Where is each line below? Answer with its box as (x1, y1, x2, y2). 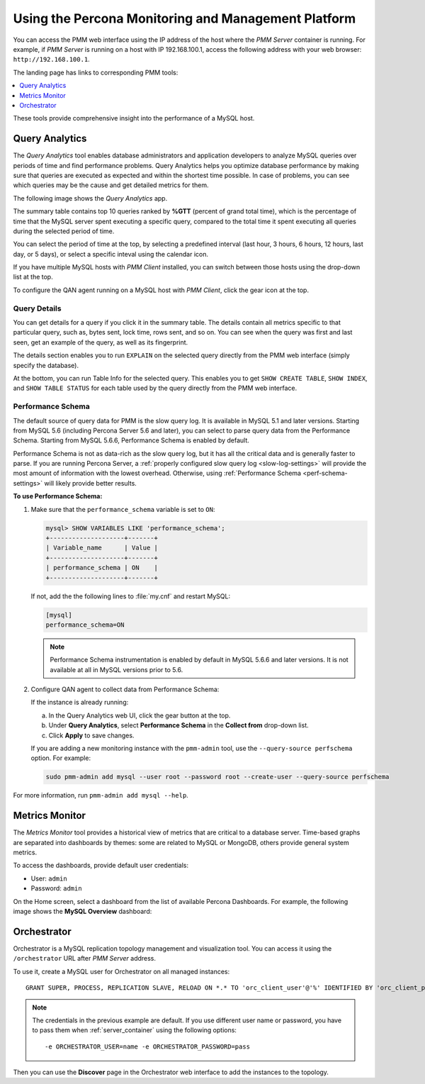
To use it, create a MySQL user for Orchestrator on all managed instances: (13, 967, 230, 976)
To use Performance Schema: (13, 492, 103, 501)
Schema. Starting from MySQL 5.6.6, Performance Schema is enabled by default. (13, 436, 249, 445)
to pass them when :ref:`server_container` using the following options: (32, 1026, 237, 1034)
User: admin (30, 874, 67, 883)
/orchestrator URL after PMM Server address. (13, 954, 156, 963)
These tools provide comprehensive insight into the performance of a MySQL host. (13, 114, 255, 123)
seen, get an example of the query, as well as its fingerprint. (13, 337, 188, 347)
